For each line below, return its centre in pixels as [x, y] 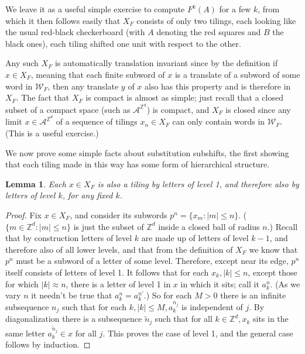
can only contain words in [219, 121]
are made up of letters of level [195, 238]
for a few [235, 9]
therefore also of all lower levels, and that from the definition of [119, 249]
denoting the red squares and [209, 32]
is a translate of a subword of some [237, 74]
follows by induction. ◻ [48, 344]
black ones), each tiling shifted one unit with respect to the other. [123, 43]
